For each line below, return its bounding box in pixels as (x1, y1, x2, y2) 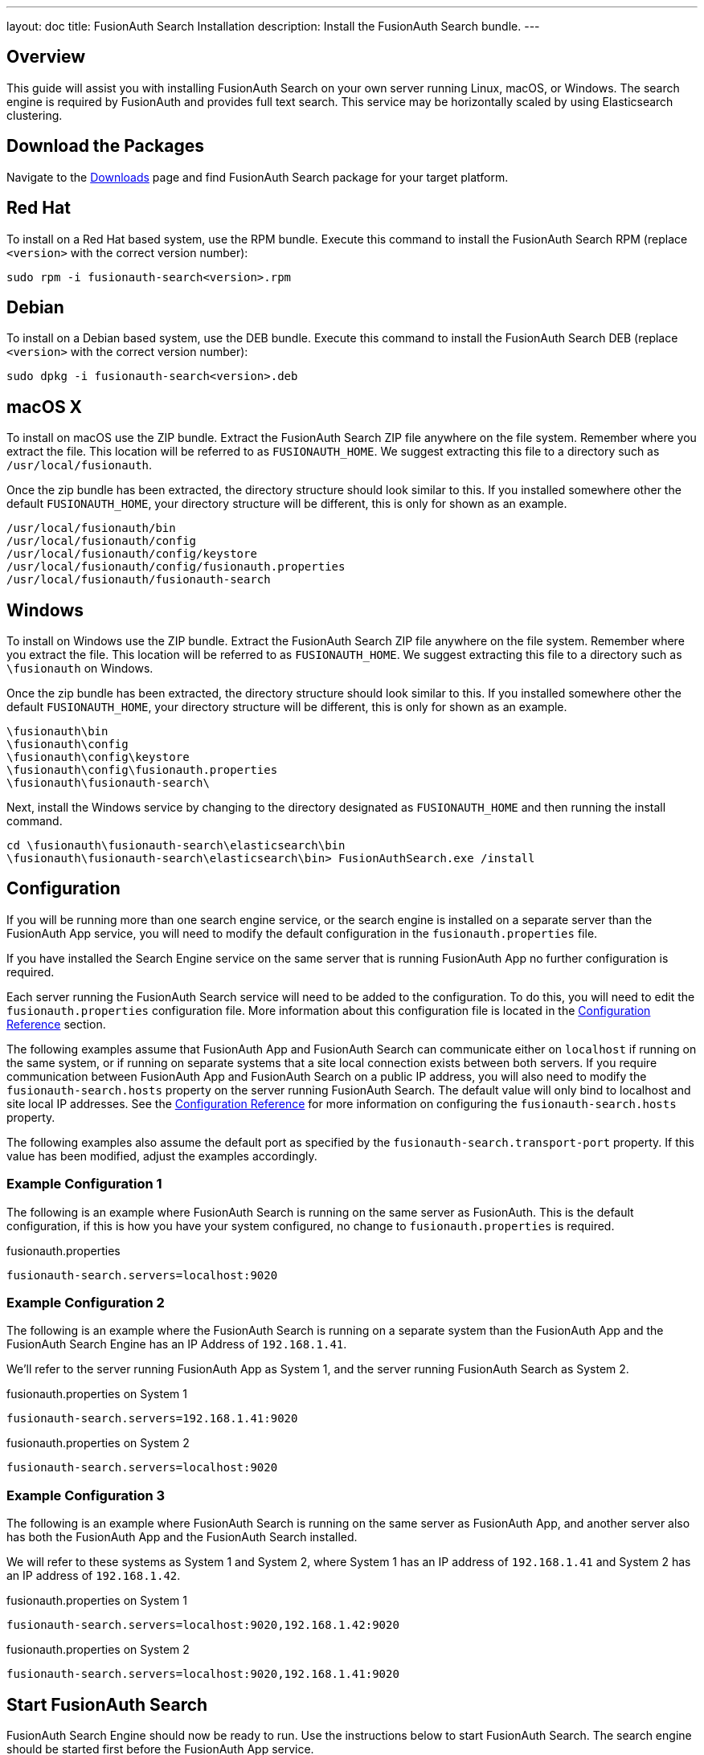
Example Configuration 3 (6, 1487, 166, 1503)
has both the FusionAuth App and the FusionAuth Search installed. (6, 1530, 358, 1544)
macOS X (6, 396, 83, 417)
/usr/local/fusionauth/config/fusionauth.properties (6, 560, 346, 574)
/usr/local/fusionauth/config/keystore (6, 547, 257, 561)
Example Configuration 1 (6, 1176, 162, 1192)
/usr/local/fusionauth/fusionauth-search (6, 573, 271, 587)
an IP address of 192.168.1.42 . (6, 1569, 181, 1583)
